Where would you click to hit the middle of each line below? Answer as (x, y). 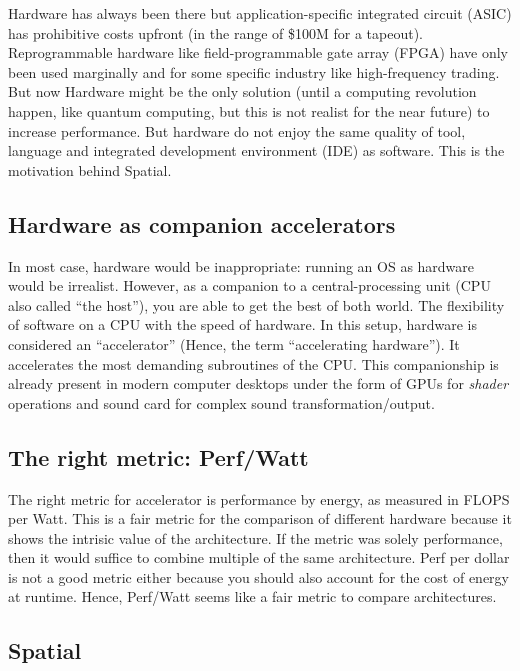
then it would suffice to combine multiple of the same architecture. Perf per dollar (259, 557)
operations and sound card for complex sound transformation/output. (221, 402)
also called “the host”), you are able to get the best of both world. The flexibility (256, 304)
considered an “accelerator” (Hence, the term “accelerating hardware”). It (234, 343)
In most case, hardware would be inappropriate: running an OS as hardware (241, 265)
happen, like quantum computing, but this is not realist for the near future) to (249, 110)
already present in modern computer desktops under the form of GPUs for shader (258, 383)
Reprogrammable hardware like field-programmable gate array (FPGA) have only (258, 52)
